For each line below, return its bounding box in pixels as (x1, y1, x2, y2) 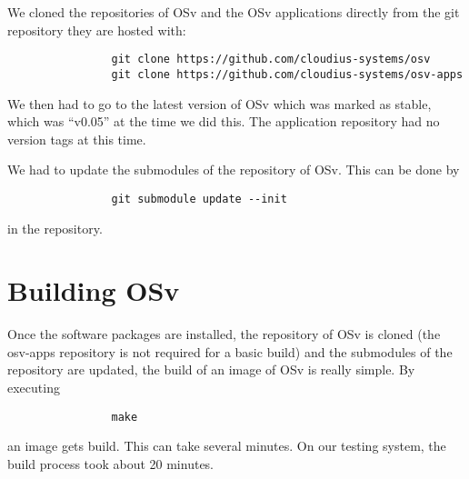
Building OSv (7, 272, 180, 309)
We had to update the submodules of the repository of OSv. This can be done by (7, 160, 460, 179)
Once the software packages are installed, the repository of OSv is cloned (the (7, 324, 441, 344)
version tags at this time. (7, 129, 146, 148)
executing (7, 378, 60, 397)
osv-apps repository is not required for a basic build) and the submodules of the (7, 342, 453, 361)
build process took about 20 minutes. (7, 454, 215, 473)
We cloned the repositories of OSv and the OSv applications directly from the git (7, 3, 460, 21)
